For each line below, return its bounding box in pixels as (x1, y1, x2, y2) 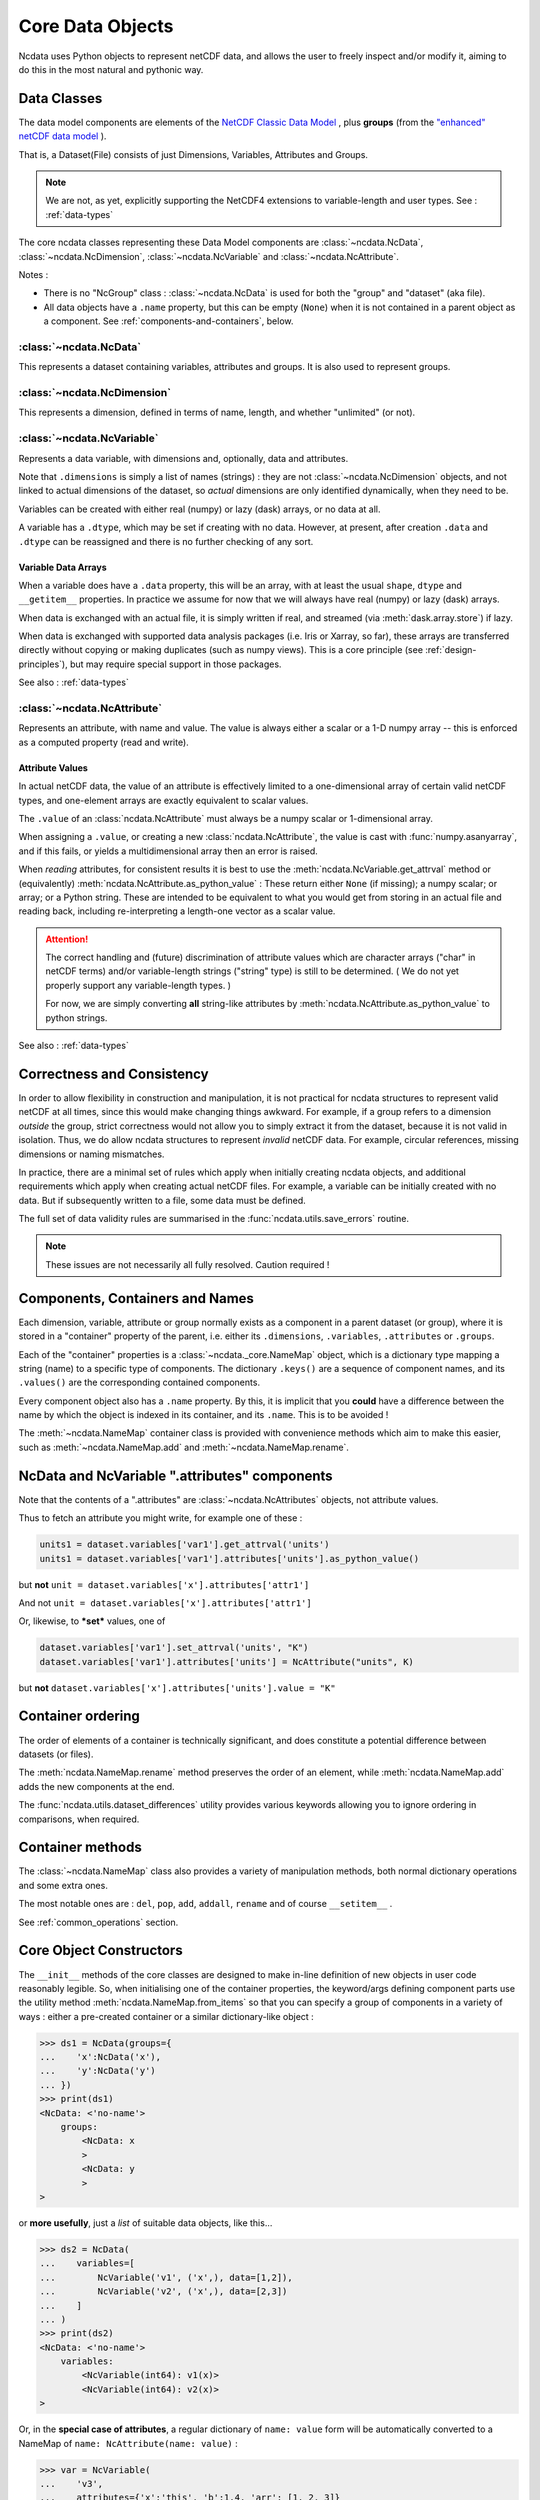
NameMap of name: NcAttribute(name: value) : (18, 2437, 239, 2449)
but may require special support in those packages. (70, 658, 282, 670)
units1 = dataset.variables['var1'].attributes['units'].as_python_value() (39, 1553, 420, 1564)
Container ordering (18, 1708, 140, 1725)
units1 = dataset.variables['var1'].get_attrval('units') (39, 1539, 330, 1550)
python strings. (45, 1011, 108, 1024)
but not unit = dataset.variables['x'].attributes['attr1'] (18, 1578, 310, 1590)
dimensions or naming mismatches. (18, 1148, 165, 1160)
